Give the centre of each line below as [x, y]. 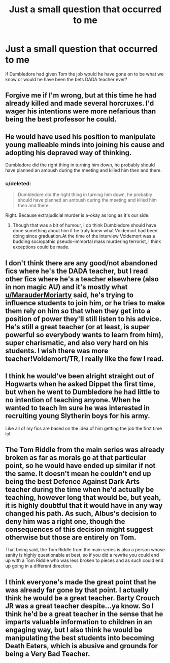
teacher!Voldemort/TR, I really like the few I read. [84, 359]
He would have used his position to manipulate [80, 137]
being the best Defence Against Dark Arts [73, 482]
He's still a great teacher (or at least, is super [77, 327]
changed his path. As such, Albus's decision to [81, 514]
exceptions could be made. [41, 247]
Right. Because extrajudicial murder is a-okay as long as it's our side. [77, 215]
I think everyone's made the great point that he [81, 582]
